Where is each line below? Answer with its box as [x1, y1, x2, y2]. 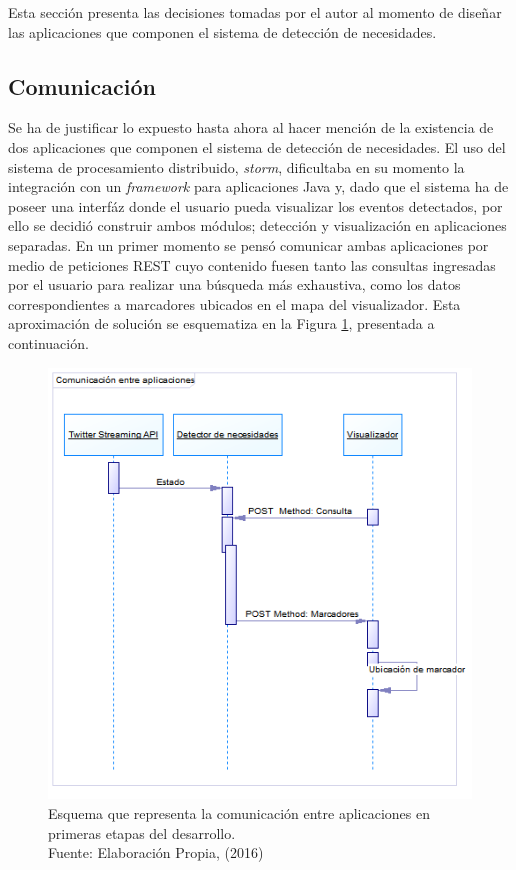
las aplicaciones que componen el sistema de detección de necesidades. [8, 21, 437, 42]
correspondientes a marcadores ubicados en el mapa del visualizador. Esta [8, 293, 461, 314]
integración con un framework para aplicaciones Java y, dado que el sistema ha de [8, 176, 509, 197]
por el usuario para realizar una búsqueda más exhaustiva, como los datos [8, 274, 461, 295]
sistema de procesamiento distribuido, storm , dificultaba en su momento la [8, 156, 465, 177]
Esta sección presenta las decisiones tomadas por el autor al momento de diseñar [8, 2, 502, 22]
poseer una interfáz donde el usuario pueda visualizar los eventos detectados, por [8, 195, 503, 216]
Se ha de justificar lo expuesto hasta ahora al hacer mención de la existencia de [8, 117, 494, 138]
